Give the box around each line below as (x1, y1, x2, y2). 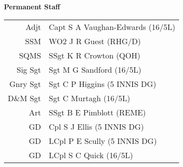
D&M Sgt (8, 92, 41, 104)
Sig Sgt (17, 63, 41, 75)
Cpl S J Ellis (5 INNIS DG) (48, 120, 144, 132)
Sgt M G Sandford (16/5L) (48, 63, 141, 75)
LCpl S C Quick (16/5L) (48, 149, 133, 161)
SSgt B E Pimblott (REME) (48, 106, 146, 118)
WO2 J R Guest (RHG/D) (48, 35, 141, 47)
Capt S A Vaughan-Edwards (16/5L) (48, 21, 176, 32)
